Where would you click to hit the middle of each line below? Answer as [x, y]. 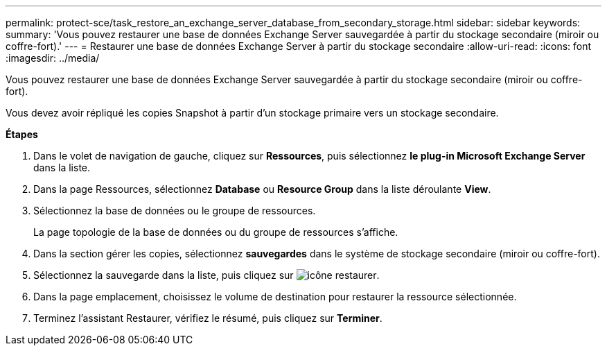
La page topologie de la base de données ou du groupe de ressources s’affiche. [216, 232]
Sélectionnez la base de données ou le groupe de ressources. [175, 211]
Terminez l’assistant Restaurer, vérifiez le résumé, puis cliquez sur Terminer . [208, 318]
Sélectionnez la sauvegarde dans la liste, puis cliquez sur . [206, 275]
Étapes [22, 134]
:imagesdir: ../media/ [53, 58]
